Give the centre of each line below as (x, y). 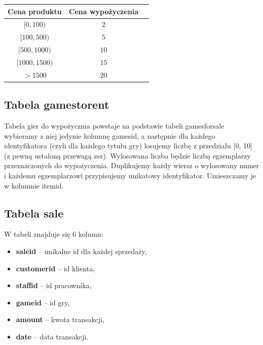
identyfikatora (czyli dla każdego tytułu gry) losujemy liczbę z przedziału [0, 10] (128, 146)
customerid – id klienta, (55, 268)
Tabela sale (34, 213)
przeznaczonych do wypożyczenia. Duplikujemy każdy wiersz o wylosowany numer (132, 165)
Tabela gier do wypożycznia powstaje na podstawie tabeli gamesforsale (114, 126)
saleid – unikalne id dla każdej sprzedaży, (81, 251)
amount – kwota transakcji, (60, 319)
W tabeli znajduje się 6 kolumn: (54, 234)
